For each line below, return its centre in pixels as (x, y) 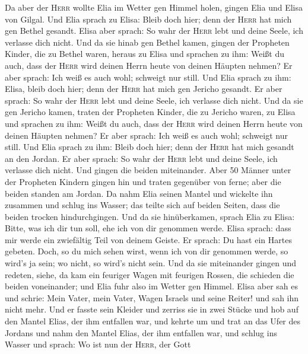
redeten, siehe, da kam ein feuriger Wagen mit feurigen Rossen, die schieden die (150, 274)
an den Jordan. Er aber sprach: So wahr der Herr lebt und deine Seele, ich (141, 158)
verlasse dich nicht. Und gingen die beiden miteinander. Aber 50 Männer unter (148, 170)
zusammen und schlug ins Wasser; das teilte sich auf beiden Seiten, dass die (142, 205)
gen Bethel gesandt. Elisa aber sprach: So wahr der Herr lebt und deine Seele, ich (154, 31)
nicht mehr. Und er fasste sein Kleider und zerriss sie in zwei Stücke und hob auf (152, 309)
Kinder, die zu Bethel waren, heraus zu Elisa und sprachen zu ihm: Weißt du (145, 54)
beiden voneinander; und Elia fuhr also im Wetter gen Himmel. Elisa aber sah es (151, 286)
